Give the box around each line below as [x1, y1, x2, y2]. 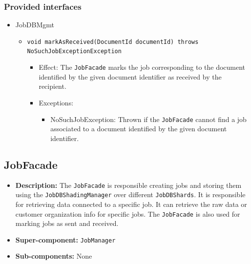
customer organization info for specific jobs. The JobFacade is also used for [15, 208, 240, 219]
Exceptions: [39, 97, 74, 107]
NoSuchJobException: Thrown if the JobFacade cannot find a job [50, 114, 247, 124]
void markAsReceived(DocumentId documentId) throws [27, 38, 199, 45]
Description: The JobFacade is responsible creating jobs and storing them [15, 180, 242, 190]
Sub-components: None [15, 251, 92, 261]
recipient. [39, 81, 66, 91]
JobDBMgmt [15, 20, 54, 30]
